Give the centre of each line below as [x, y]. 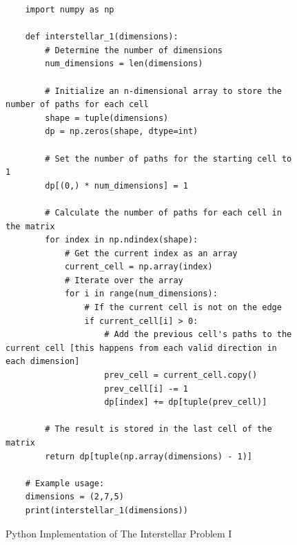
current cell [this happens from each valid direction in [141, 348]
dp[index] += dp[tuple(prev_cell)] [186, 402]
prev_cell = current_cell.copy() [181, 375]
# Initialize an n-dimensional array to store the [163, 91]
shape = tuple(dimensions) [107, 118]
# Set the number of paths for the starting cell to [168, 159]
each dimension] [43, 362]
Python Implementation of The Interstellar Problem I [119, 533]
